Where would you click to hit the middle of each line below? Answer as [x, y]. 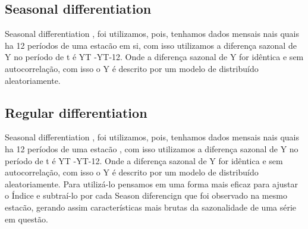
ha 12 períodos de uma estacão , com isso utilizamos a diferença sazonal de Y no [152, 148]
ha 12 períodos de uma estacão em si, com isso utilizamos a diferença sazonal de [151, 45]
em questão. [26, 219]
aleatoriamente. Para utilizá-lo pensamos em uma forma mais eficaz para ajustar [151, 183]
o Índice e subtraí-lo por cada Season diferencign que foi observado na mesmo [146, 195]
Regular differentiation [76, 112]
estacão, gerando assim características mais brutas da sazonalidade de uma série [151, 207]
